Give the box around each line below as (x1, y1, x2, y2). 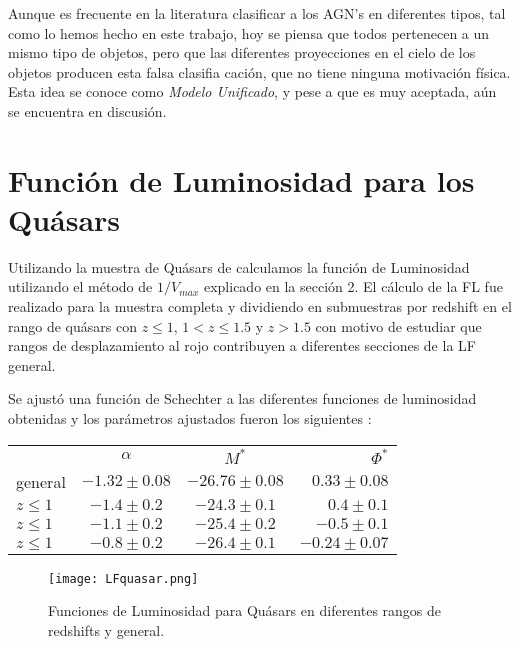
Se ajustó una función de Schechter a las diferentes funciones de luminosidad (8, 388, 477, 409)
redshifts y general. (48, 619, 165, 640)
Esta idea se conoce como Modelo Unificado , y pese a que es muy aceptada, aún (8, 81, 497, 102)
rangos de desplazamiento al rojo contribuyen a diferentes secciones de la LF (8, 335, 476, 356)
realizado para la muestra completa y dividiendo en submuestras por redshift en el (8, 296, 512, 317)
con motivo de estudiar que (315, 315, 482, 336)
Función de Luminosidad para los (8, 159, 475, 200)
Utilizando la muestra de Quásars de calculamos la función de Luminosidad (8, 256, 470, 277)
